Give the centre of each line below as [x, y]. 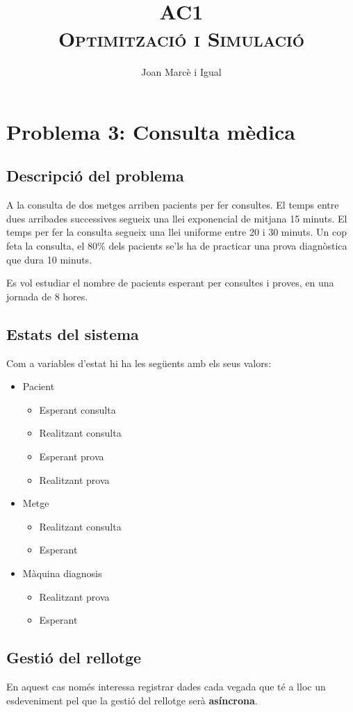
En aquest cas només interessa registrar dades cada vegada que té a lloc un [166, 686]
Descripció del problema [95, 176]
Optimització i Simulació [181, 39]
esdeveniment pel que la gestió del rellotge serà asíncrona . [132, 700]
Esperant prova [72, 456]
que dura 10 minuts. [49, 259]
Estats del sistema [73, 333]
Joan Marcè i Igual [181, 72]
